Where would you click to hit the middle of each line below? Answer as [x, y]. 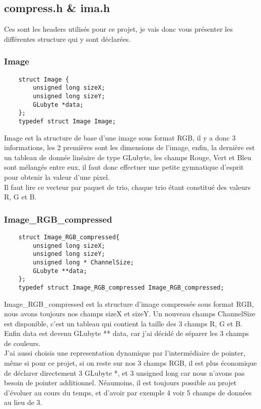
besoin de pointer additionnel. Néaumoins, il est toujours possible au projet [120, 383]
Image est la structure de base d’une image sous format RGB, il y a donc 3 [120, 137]
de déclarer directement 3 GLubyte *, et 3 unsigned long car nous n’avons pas [124, 372]
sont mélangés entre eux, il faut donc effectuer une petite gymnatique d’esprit [124, 167]
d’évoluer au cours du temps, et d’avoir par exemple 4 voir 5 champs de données [128, 392]
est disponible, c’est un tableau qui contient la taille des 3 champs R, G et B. [123, 323]
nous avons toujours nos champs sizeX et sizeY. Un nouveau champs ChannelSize [130, 314]
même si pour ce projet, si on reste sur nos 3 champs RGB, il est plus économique [130, 363]
